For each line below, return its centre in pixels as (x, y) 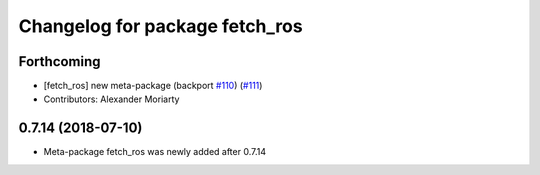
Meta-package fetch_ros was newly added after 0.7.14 (155, 152)
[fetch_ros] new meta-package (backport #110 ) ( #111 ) (153, 86)
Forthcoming (59, 61)
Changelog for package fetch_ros (161, 26)
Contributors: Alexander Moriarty (111, 99)
